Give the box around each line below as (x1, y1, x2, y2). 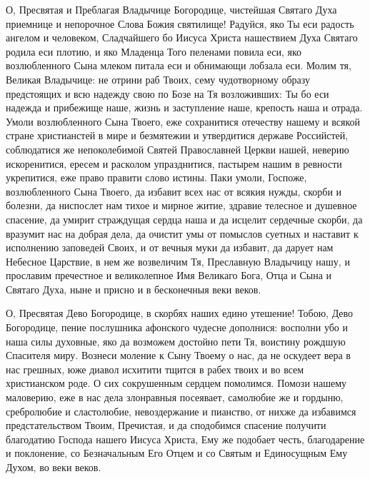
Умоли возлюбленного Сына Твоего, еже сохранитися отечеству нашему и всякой (6, 114, 361, 128)
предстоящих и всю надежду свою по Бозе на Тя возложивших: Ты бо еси (6, 86, 329, 101)
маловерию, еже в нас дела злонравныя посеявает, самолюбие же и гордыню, (6, 390, 344, 405)
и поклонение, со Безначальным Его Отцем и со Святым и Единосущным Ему (6, 445, 348, 460)
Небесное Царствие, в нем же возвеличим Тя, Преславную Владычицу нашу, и (6, 253, 350, 268)
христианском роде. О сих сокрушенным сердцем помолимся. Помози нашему (6, 375, 347, 390)
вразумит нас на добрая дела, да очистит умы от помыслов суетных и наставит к (6, 226, 359, 241)
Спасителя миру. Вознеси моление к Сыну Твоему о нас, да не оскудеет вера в (6, 348, 351, 363)
